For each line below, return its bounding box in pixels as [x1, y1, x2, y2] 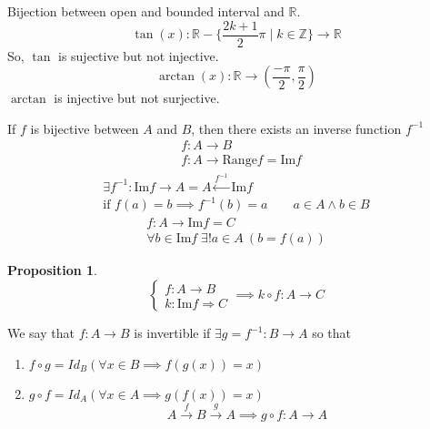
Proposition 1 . [7, 260, 97, 280]
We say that [7, 323, 75, 342]
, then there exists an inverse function [191, 118, 402, 138]
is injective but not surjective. [54, 88, 220, 107]
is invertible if [134, 323, 211, 342]
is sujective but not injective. [57, 46, 219, 65]
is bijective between [30, 118, 139, 138]
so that [312, 323, 352, 342]
